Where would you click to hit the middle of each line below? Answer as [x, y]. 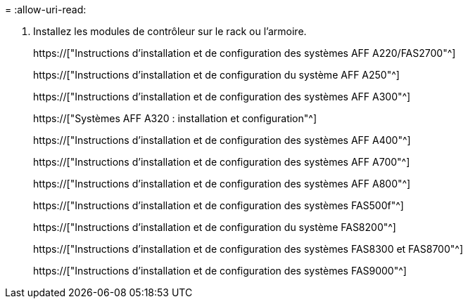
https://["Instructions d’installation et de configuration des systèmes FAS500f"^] [219, 205]
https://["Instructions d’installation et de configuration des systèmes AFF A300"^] [222, 97]
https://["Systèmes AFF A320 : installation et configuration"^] [175, 118]
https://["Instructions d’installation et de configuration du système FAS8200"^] [215, 227]
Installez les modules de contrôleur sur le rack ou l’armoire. [170, 31]
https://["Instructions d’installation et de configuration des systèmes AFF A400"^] [222, 140]
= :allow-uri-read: [46, 9]
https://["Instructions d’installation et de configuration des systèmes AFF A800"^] [222, 184]
